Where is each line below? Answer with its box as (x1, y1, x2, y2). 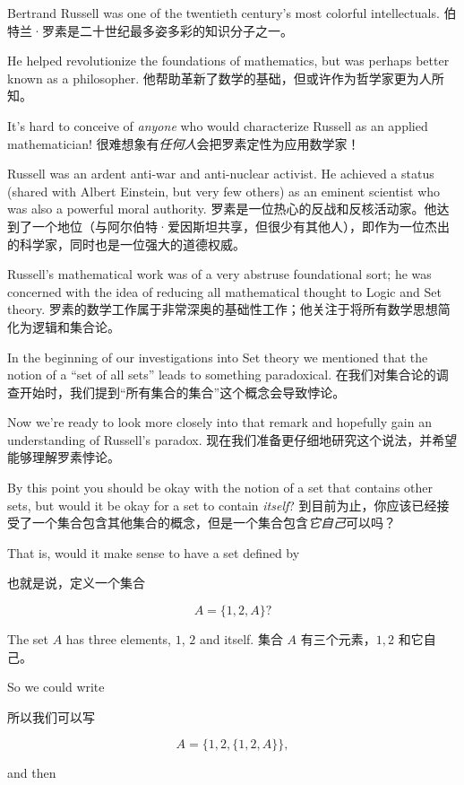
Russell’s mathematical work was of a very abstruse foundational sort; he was (7, 265, 432, 283)
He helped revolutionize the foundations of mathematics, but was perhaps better (7, 51, 450, 70)
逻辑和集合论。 (31, 317, 120, 336)
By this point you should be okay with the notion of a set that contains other (7, 478, 434, 497)
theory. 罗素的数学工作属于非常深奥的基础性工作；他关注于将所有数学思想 (7, 300, 438, 318)
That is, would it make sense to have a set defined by (7, 543, 300, 562)
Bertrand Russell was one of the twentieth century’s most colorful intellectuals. (7, 4, 440, 22)
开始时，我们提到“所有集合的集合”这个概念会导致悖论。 (19, 382, 346, 401)
